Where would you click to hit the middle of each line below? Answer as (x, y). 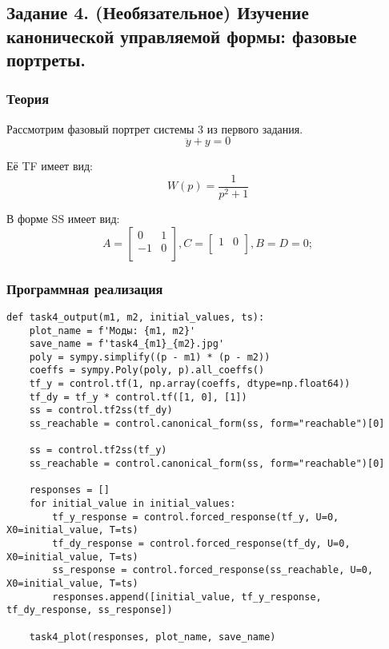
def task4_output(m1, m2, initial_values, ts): (136, 317)
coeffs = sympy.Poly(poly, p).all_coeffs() (147, 370)
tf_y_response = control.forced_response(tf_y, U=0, (196, 517)
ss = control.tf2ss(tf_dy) (101, 410)
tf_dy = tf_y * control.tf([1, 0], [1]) (138, 397)
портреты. (46, 60)
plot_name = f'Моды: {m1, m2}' (112, 330)
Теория (28, 99)
